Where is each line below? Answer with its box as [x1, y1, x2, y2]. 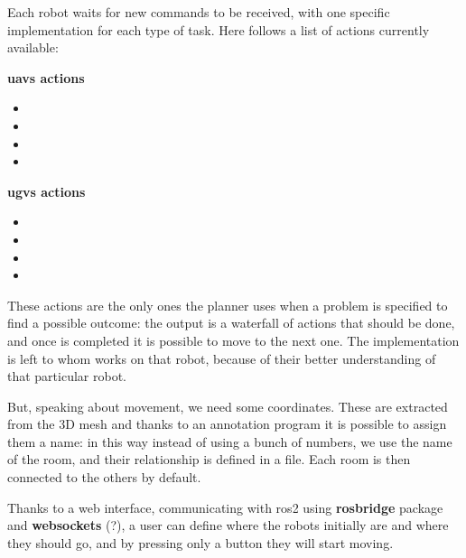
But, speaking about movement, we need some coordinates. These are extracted [7, 396, 448, 415]
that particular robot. [7, 367, 126, 386]
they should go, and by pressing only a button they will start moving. [7, 533, 394, 552]
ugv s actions [7, 181, 86, 200]
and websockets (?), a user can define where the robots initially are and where [7, 516, 449, 535]
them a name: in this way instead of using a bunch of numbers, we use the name [7, 432, 452, 451]
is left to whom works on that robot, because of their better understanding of [7, 349, 436, 367]
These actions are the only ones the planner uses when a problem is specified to [7, 295, 448, 314]
